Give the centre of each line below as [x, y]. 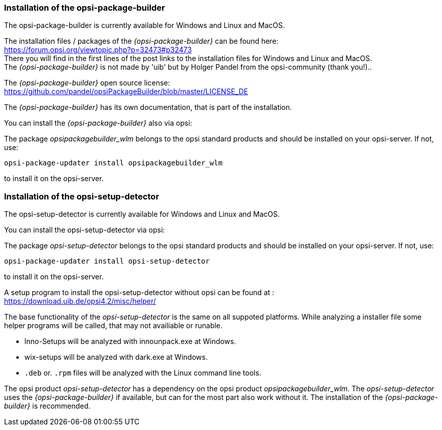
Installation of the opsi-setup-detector [82, 196]
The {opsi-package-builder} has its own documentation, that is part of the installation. [148, 107]
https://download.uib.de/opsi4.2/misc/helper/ [80, 301]
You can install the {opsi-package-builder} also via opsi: [98, 123]
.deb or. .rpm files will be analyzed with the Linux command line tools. [143, 373]
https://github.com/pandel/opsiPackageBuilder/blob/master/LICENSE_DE [126, 92]
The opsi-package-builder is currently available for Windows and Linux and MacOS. [145, 25]
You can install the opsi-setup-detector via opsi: [85, 230]
